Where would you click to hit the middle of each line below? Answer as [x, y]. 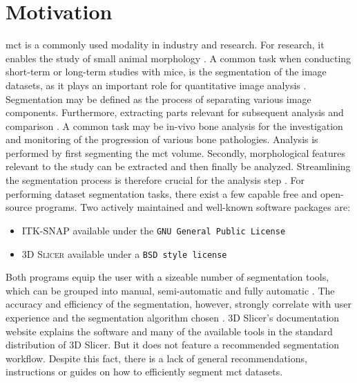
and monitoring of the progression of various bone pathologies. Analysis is [162, 139]
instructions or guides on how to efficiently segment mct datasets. [144, 372]
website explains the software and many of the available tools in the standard [169, 331]
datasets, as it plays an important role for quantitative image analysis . [156, 85]
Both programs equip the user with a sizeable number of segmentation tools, [167, 277]
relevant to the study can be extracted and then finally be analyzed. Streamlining [178, 166]
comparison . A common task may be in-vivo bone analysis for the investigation [174, 125]
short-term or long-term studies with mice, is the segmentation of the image [166, 72]
